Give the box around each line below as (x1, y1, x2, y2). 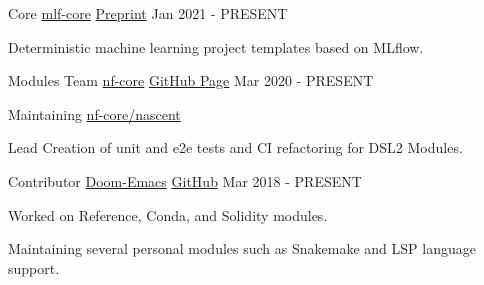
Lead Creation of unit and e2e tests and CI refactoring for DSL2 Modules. (8, 137, 463, 158)
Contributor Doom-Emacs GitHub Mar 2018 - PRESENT (8, 170, 362, 191)
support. (8, 257, 60, 278)
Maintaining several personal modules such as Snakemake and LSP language (8, 238, 476, 259)
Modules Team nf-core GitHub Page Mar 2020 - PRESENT (8, 70, 374, 91)
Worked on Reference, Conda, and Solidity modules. (8, 204, 328, 225)
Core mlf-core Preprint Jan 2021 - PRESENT (8, 3, 288, 23)
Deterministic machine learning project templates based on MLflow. (8, 36, 424, 57)
